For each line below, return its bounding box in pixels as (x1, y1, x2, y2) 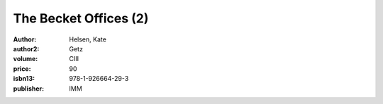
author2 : (13, 44, 40, 53)
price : (13, 64, 31, 73)
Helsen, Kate (69, 35, 106, 44)
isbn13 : (13, 74, 35, 83)
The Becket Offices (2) (13, 11, 149, 26)
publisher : (13, 84, 45, 93)
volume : (13, 55, 38, 63)
